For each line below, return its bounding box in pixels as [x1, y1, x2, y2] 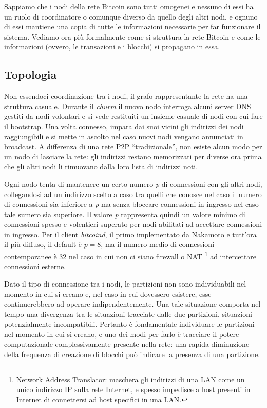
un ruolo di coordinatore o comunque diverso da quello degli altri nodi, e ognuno [4, 11, 258, 22]
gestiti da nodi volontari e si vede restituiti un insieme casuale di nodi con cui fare [4, 111, 263, 121]
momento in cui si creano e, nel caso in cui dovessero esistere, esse [4, 288, 212, 299]
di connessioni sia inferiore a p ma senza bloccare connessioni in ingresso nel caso [4, 199, 259, 209]
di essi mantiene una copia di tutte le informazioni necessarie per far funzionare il [4, 21, 261, 32]
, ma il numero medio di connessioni [101, 239, 215, 250]
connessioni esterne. [4, 261, 66, 272]
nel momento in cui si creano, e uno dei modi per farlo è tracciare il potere [4, 328, 239, 339]
